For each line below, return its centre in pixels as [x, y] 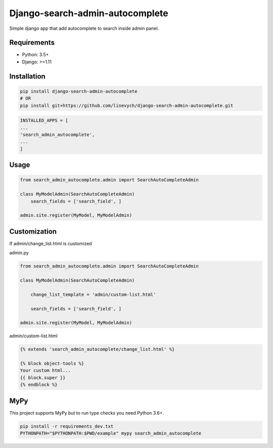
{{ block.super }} [43, 377]
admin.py [19, 253]
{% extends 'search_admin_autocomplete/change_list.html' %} [97, 349]
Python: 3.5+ [35, 55]
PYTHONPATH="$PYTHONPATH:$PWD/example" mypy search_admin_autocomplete [111, 433]
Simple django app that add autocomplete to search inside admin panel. [84, 28]
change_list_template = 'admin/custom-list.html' [93, 294]
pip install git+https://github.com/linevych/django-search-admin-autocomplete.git [127, 105]
